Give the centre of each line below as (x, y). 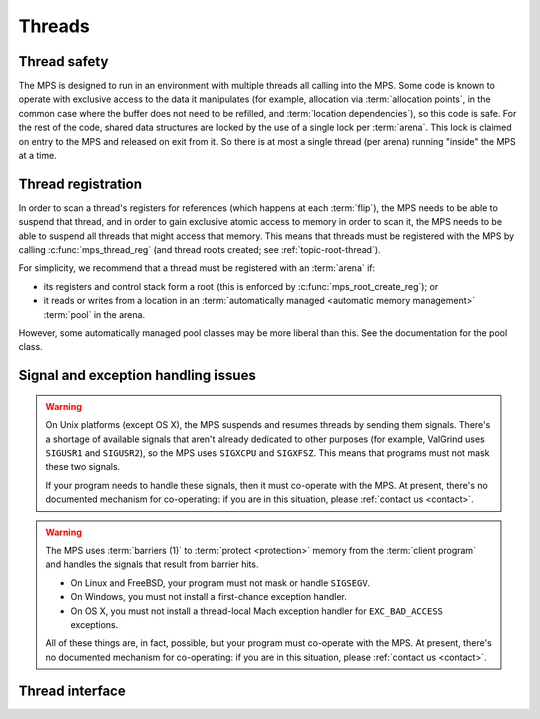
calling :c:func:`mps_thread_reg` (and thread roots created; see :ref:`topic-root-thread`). (199, 250)
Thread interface (72, 690)
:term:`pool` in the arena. (94, 314)
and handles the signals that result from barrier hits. (152, 564)
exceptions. (94, 624)
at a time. (37, 156)
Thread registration (80, 183)
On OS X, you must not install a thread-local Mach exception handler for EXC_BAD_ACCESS (257, 611)
